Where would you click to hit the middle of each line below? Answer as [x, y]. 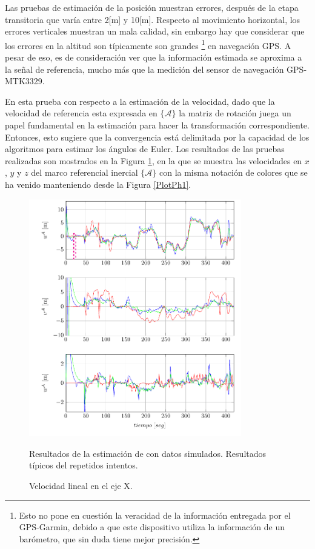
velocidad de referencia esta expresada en [81, 113]
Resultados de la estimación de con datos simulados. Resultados [148, 453]
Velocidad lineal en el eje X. [81, 486]
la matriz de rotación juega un [235, 113]
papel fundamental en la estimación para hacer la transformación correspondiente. [157, 125]
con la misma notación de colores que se [233, 172]
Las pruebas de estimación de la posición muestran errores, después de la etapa [152, 7]
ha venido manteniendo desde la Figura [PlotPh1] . [98, 184]
